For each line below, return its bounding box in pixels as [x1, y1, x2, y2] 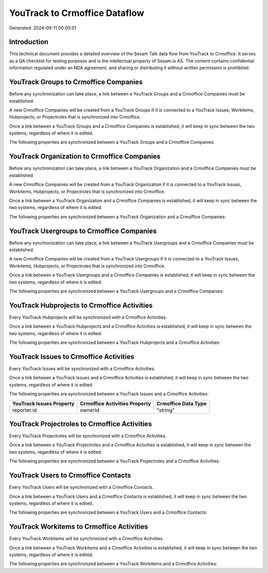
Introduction [9, 38, 49, 46]
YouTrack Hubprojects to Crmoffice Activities [9, 301, 153, 310]
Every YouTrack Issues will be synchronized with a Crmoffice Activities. [9, 365, 156, 371]
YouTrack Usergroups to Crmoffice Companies [9, 227, 157, 235]
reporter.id [12, 406, 37, 413]
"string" [156, 406, 175, 413]
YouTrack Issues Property [12, 400, 74, 407]
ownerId [80, 406, 99, 413]
